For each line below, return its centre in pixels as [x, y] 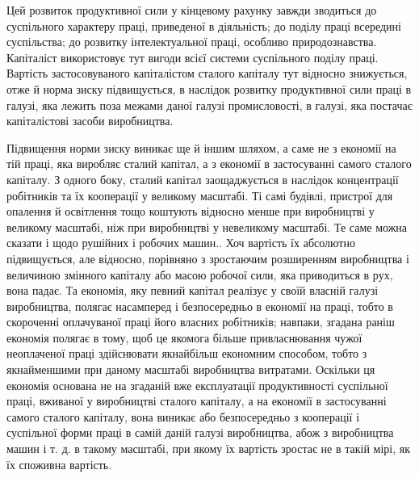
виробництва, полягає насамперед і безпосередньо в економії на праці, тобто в [200, 306]
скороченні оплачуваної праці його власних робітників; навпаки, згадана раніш [201, 322]
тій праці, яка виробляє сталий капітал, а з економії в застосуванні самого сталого [209, 164]
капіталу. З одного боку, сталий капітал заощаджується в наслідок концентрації [203, 179]
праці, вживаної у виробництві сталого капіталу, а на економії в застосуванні [197, 401]
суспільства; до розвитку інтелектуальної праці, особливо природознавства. [192, 42]
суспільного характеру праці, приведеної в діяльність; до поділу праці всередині [204, 25]
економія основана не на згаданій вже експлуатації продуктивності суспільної [197, 385]
